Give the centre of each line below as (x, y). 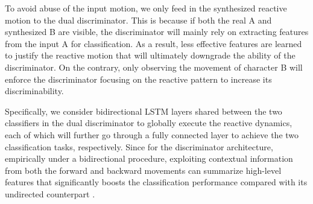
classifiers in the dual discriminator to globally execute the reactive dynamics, (149, 123)
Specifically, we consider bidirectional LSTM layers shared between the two (144, 111)
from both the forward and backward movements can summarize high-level (143, 170)
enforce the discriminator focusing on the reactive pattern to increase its (138, 79)
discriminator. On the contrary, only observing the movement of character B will (154, 67)
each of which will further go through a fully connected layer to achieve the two (152, 134)
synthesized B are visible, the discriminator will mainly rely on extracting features (157, 32)
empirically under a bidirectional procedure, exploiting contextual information (149, 158)
